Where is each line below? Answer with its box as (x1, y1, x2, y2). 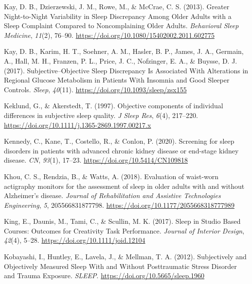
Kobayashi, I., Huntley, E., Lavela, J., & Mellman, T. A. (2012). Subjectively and (4, 251, 247, 262)
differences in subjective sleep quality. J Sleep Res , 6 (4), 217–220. (4, 110, 198, 120)
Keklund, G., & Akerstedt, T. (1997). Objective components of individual (4, 100, 223, 111)
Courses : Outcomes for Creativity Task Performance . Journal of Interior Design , (4, 225, 245, 235)
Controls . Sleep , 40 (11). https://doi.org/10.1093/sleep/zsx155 (4, 84, 187, 94)
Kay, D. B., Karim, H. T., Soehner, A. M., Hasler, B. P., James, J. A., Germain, (4, 46, 244, 56)
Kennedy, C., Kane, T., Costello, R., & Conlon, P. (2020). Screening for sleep (4, 136, 234, 146)
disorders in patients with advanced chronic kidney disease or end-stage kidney (4, 145, 239, 155)
